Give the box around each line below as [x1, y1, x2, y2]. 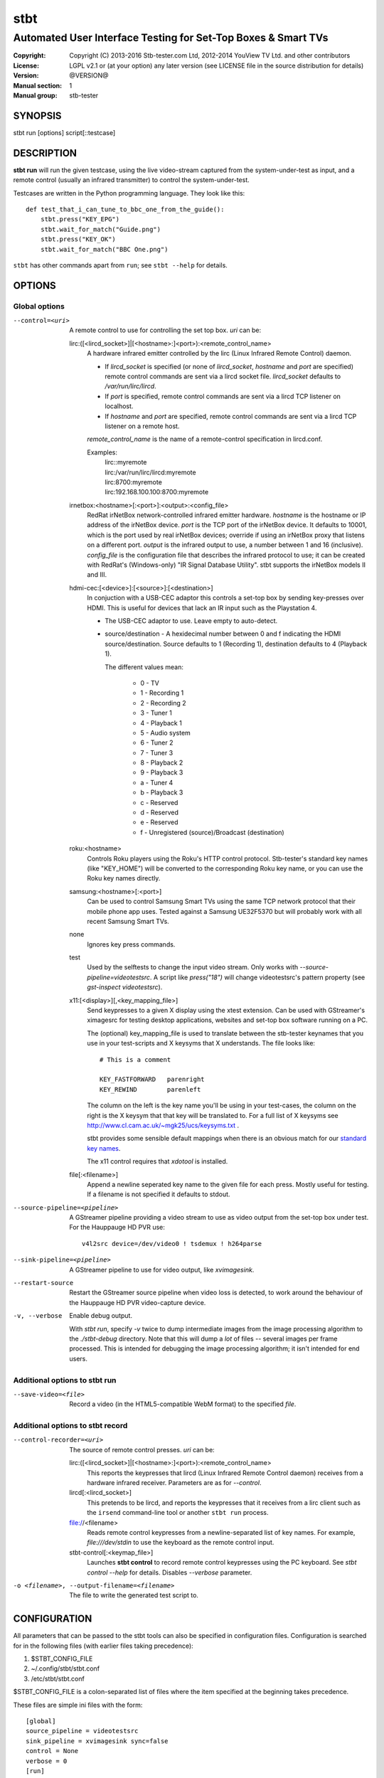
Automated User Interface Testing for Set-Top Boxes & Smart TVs [13, 31, 329, 44]
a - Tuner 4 [140, 778, 174, 787]
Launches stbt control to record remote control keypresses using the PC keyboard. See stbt [87, 1558, 357, 1567]
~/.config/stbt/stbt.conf [31, 1664, 100, 1673]
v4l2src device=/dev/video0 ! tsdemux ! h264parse [82, 1240, 262, 1247]
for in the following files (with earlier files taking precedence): [13, 1641, 193, 1650]
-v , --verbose [13, 1312, 63, 1320]
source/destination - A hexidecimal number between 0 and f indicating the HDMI [105, 629, 341, 638]
